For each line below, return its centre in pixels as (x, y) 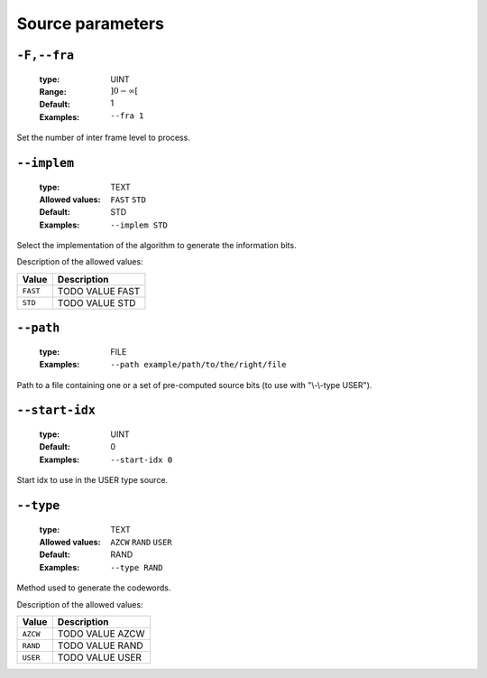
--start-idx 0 (142, 460)
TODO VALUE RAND (100, 645)
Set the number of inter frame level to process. (104, 138)
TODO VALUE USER (99, 657)
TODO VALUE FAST (99, 291)
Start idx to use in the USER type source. (92, 480)
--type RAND (137, 567)
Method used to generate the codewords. (94, 588)
